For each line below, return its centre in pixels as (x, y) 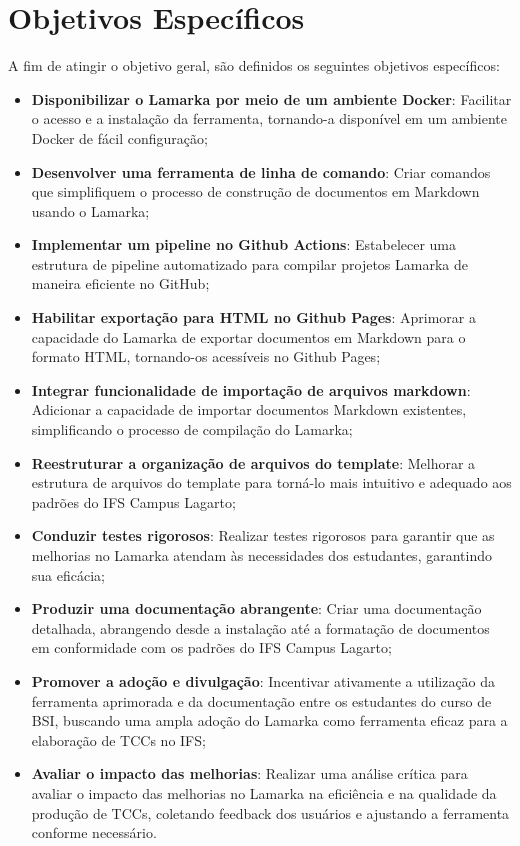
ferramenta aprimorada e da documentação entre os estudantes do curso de (261, 700)
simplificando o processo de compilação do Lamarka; (192, 429)
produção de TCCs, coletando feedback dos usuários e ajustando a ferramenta (270, 812)
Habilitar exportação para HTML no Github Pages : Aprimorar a (254, 317)
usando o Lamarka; (90, 210)
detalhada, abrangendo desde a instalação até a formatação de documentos (260, 627)
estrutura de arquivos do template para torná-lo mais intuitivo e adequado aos (271, 482)
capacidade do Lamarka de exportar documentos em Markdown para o (248, 336)
